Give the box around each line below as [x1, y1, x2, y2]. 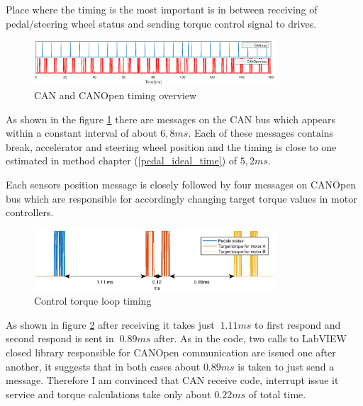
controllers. [6, 205, 54, 220]
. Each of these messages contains [188, 125, 334, 140]
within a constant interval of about [6, 125, 157, 140]
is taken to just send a [238, 359, 335, 373]
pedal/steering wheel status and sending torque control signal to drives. [6, 16, 317, 30]
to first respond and [255, 317, 341, 332]
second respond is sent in [6, 331, 114, 346]
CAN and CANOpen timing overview [34, 88, 197, 103]
